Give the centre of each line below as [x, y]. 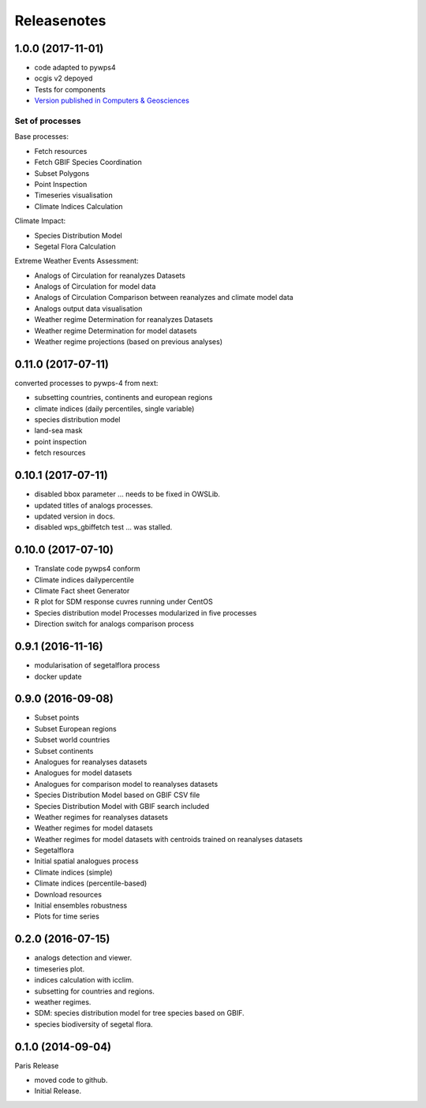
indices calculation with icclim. [84, 980]
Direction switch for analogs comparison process [114, 624]
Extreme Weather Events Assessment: [77, 261]
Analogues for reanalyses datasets [91, 762]
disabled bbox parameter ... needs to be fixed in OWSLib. [127, 494]
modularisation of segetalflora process [97, 665]
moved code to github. [71, 1080]
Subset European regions [76, 728]
